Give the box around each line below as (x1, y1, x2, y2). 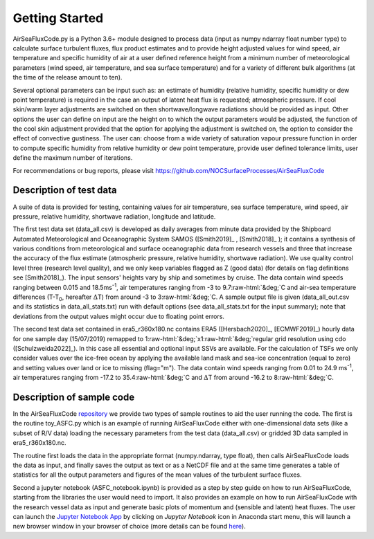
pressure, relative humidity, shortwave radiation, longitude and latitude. (12, 212, 216, 221)
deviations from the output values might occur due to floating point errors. (12, 312, 225, 320)
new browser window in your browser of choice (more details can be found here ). (12, 522, 246, 531)
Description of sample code (12, 391, 135, 403)
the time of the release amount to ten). (12, 73, 123, 82)
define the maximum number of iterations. (12, 154, 133, 162)
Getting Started (12, 10, 104, 26)
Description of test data (12, 184, 117, 197)
